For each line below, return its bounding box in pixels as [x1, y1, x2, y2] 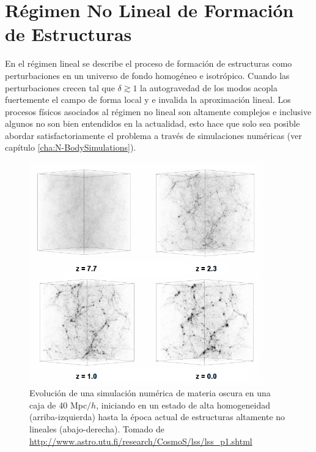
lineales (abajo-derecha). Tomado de [29, 422, 165, 435]
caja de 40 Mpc [29, 398, 87, 411]
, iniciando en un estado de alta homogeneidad [96, 398, 270, 411]
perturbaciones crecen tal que [5, 81, 115, 94]
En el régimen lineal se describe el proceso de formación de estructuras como [5, 57, 292, 70]
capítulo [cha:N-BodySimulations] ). [5, 141, 136, 154]
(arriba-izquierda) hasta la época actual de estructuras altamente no [29, 410, 285, 423]
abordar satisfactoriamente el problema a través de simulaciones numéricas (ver [5, 129, 303, 141]
